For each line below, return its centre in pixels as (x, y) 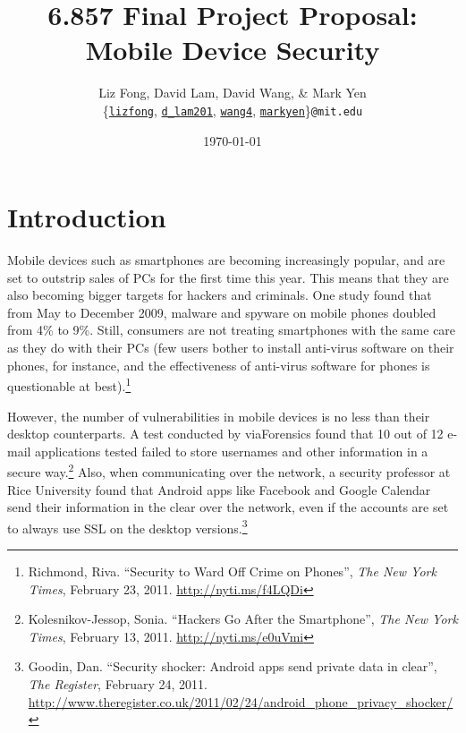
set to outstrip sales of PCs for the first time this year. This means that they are (228, 277)
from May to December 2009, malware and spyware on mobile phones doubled (222, 312)
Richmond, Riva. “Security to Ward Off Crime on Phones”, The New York (232, 571)
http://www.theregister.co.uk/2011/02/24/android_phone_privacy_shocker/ (241, 701)
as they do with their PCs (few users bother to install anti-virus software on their (231, 348)
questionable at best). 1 (69, 384)
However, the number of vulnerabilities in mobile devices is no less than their (219, 416)
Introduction (87, 217)
